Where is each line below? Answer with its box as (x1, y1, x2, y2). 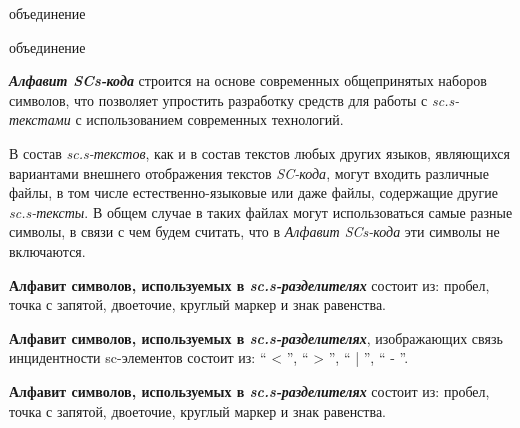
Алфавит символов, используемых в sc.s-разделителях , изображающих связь (9, 327, 503, 348)
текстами (9, 109, 71, 130)
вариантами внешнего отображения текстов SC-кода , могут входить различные (9, 162, 489, 183)
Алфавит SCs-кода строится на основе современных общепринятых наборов (9, 70, 487, 91)
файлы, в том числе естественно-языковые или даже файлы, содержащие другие (9, 182, 498, 203)
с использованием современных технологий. (75, 109, 344, 130)
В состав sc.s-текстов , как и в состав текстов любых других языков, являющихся (9, 142, 510, 163)
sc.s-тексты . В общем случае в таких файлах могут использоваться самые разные (9, 201, 513, 222)
